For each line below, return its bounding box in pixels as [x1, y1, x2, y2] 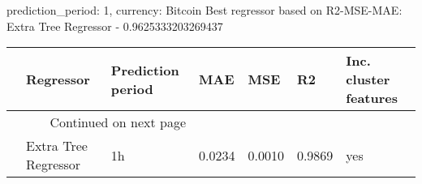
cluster [346, 70, 390, 89]
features [346, 88, 398, 108]
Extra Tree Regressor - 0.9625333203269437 [6, 17, 223, 34]
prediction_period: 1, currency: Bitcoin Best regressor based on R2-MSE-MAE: [6, 2, 403, 18]
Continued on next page [50, 113, 186, 132]
